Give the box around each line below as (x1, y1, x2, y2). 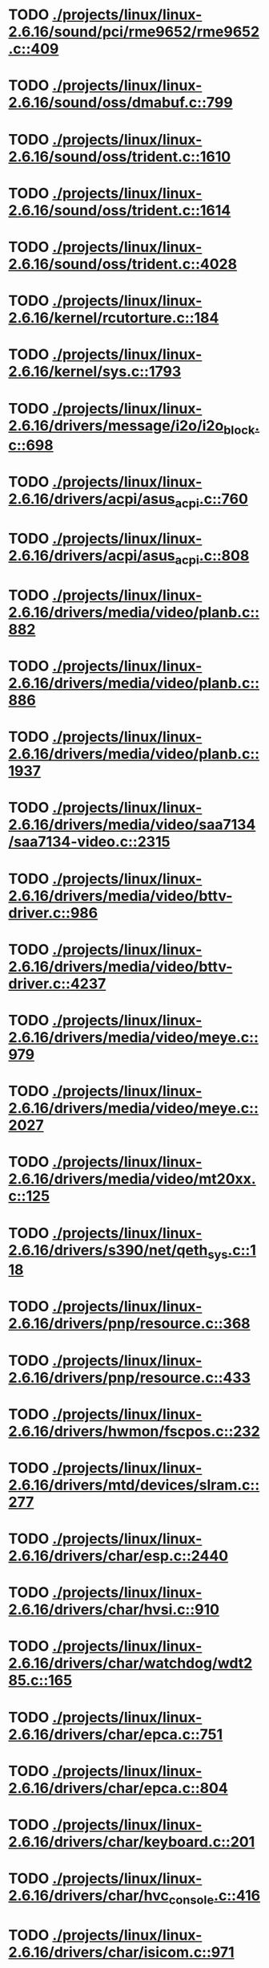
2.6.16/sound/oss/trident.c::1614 (8, 201, 231, 219)
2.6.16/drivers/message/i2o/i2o (8, 416, 224, 434)
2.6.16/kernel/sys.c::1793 (8, 363, 182, 381)
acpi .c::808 (175, 547, 250, 568)
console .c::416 (168, 1887, 261, 1908)
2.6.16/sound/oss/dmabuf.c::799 (8, 94, 234, 112)
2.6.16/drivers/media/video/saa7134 (8, 816, 256, 834)
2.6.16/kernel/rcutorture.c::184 (8, 309, 219, 327)
